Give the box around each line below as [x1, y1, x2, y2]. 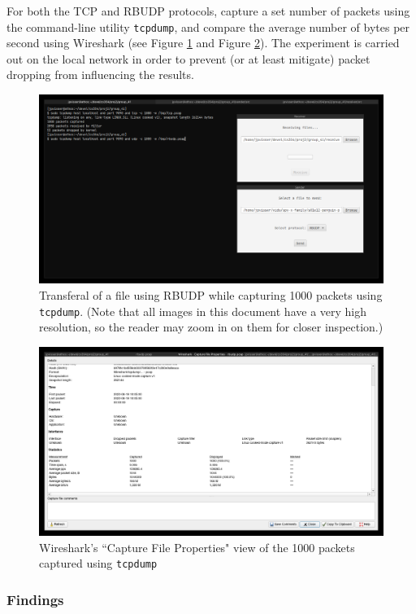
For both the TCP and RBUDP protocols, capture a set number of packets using [6, 2, 410, 19]
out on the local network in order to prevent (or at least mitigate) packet [6, 50, 370, 67]
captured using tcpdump [39, 555, 158, 572]
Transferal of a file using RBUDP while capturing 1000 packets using [39, 286, 383, 303]
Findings [6, 589, 64, 609]
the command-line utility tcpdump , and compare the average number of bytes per [6, 18, 410, 35]
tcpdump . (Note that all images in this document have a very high [39, 302, 367, 319]
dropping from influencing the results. [6, 66, 194, 83]
